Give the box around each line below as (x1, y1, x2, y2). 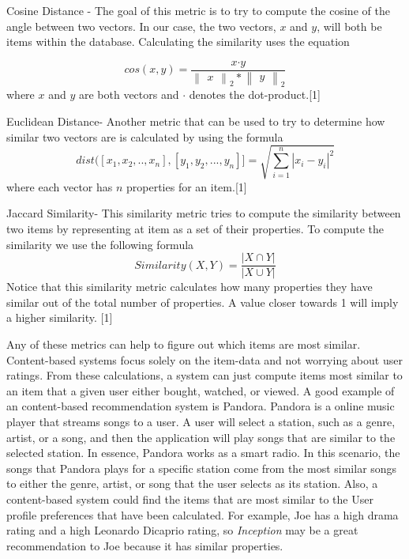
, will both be (317, 17, 382, 34)
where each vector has (6, 178, 113, 195)
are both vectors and (78, 86, 179, 103)
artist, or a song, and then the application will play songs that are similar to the (6, 429, 396, 445)
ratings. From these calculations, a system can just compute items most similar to (6, 367, 403, 383)
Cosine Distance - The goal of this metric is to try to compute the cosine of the (6, 2, 390, 18)
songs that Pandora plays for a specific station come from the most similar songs (6, 459, 397, 476)
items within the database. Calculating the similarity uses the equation (6, 33, 350, 50)
